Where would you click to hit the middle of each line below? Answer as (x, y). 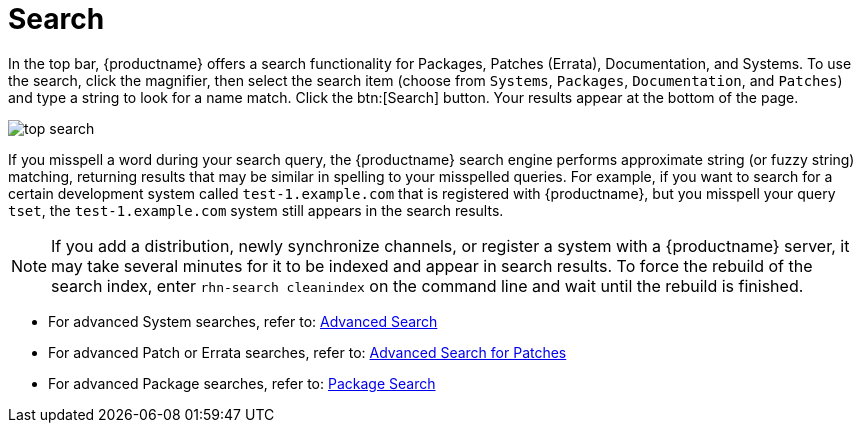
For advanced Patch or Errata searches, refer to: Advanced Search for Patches (307, 352)
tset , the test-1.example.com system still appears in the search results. (256, 210)
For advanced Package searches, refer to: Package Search (242, 383)
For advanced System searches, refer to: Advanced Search (243, 321)
